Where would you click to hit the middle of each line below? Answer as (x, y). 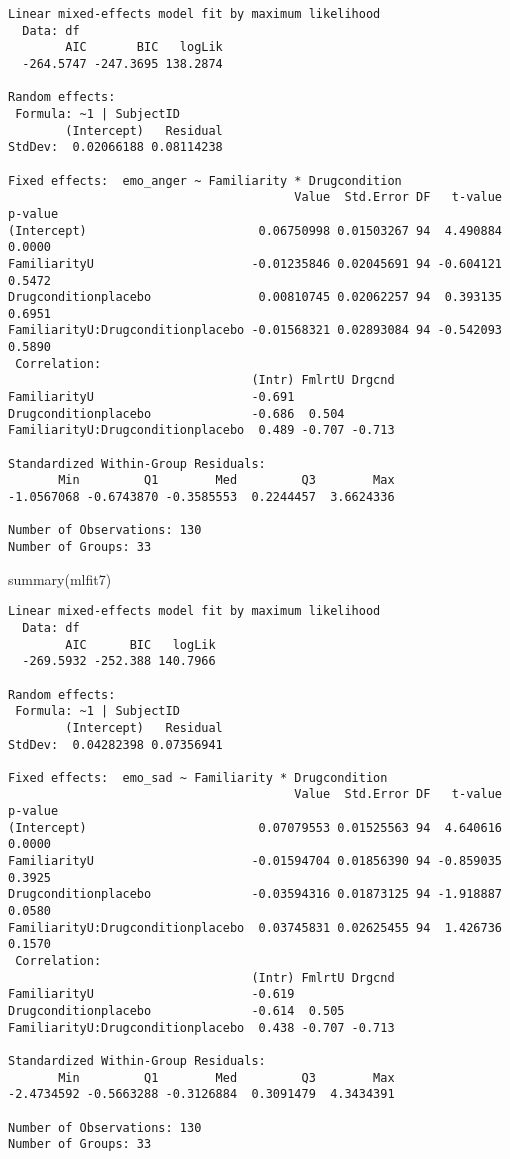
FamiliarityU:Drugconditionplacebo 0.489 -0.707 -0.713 (201, 430)
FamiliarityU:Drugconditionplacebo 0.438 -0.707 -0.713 (201, 1027)
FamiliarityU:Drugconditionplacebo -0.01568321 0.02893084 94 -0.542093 (255, 330)
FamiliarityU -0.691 (151, 397)
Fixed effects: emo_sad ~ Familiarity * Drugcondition (198, 777)
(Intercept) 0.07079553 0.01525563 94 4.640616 (255, 827)
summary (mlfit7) (60, 578)
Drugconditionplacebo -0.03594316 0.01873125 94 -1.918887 (255, 894)
